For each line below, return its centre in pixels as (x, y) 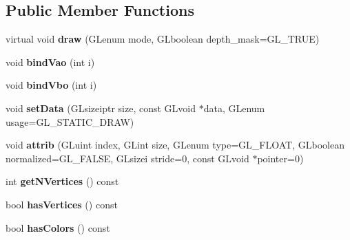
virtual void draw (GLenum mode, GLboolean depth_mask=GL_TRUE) (163, 39)
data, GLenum (234, 108)
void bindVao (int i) (50, 62)
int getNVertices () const (62, 181)
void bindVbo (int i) (51, 85)
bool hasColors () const (58, 227)
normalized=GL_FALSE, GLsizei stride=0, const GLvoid (127, 158)
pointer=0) (280, 158)
